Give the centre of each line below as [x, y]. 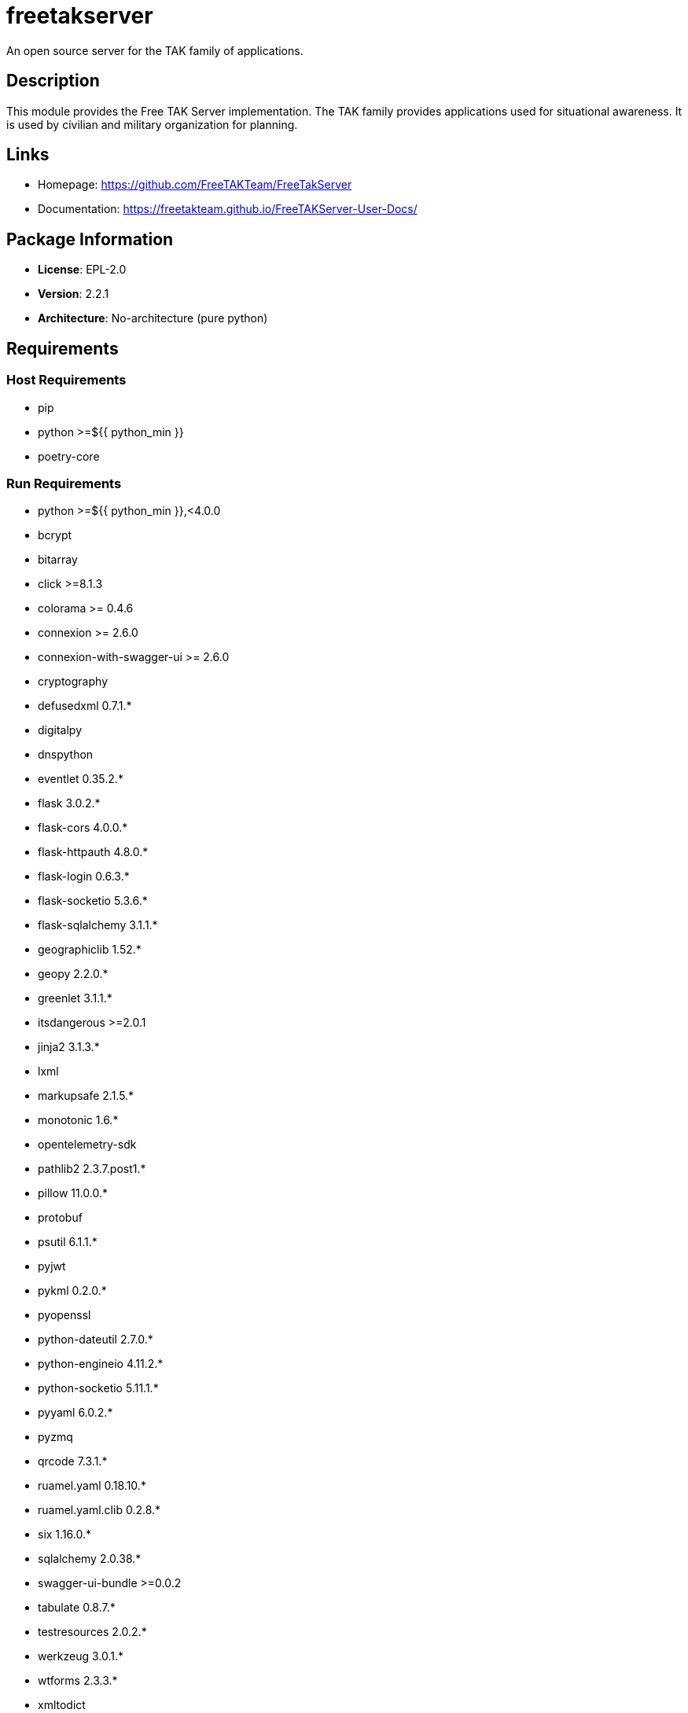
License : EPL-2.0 [82, 270]
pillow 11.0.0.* [73, 1193]
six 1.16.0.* [64, 1535]
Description [53, 81]
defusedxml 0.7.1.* [85, 706]
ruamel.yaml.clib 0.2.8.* [99, 1510]
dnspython [66, 755]
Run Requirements [64, 483]
